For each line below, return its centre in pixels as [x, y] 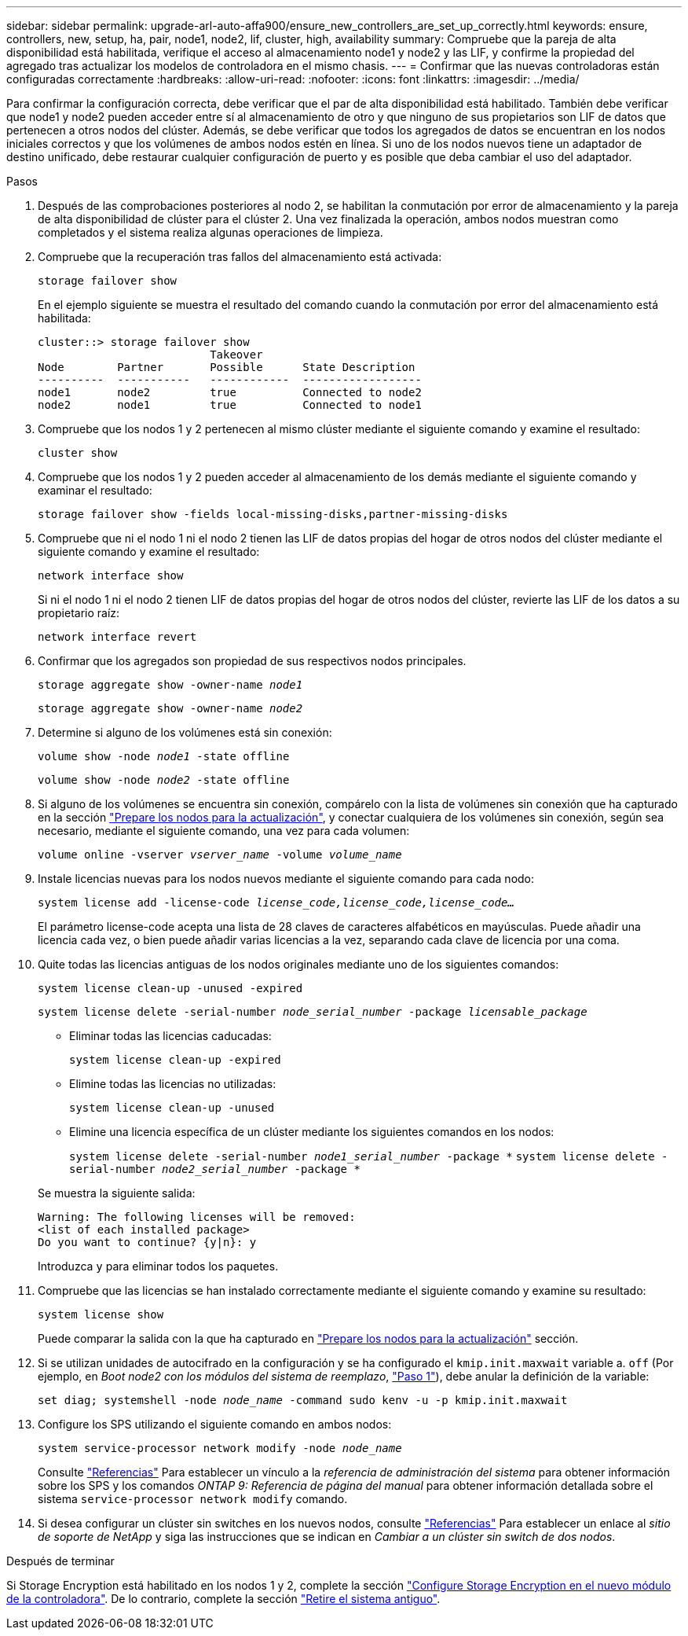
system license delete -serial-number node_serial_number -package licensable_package [313, 1012]
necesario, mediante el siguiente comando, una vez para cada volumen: [224, 831]
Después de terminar [60, 1561]
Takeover [236, 355]
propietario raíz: [79, 613]
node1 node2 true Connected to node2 [230, 392]
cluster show [78, 453]
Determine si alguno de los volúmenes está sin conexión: [185, 732]
